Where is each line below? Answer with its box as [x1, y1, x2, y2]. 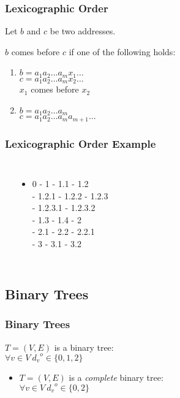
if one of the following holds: [69, 45, 176, 58]
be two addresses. [50, 25, 116, 37]
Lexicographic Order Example [5, 136, 156, 151]
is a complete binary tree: [69, 370, 163, 383]
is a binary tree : [54, 340, 114, 353]
